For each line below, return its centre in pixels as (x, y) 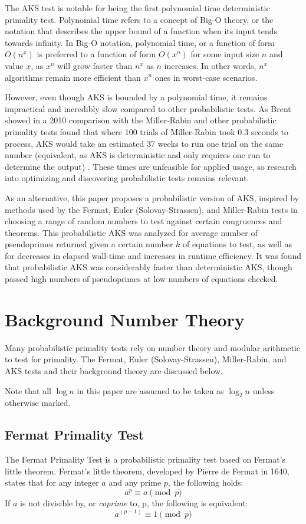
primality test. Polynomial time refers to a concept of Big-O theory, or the (139, 19)
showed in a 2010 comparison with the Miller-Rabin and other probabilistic (141, 120)
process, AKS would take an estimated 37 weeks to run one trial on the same (144, 143)
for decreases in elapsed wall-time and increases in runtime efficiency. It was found (153, 255)
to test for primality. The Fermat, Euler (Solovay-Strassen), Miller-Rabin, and (146, 359)
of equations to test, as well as (238, 244)
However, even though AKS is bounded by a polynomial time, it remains (136, 97)
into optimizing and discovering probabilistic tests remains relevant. (127, 178)
